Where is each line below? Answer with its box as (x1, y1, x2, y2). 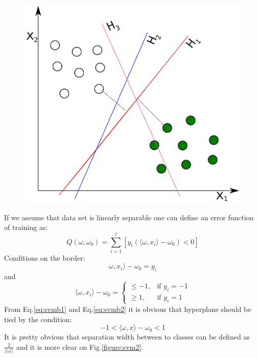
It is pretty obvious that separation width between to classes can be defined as (4, 331, 250, 342)
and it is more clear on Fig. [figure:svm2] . (16, 341, 144, 352)
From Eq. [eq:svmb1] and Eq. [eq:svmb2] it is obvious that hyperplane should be (4, 303, 251, 314)
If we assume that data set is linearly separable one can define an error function (4, 212, 254, 222)
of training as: (4, 222, 48, 233)
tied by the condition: (4, 313, 72, 324)
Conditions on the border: (4, 252, 85, 263)
